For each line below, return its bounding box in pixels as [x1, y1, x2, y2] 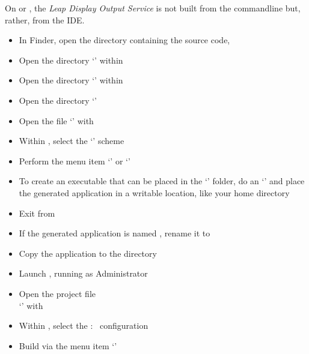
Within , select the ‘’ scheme [19, 134, 124, 147]
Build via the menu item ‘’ [19, 339, 117, 352]
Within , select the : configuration [19, 319, 148, 332]
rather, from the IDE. [5, 13, 85, 26]
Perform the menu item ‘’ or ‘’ [19, 154, 130, 167]
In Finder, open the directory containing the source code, [19, 34, 230, 46]
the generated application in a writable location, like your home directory [19, 186, 290, 199]
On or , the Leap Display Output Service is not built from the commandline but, [5, 2, 301, 14]
